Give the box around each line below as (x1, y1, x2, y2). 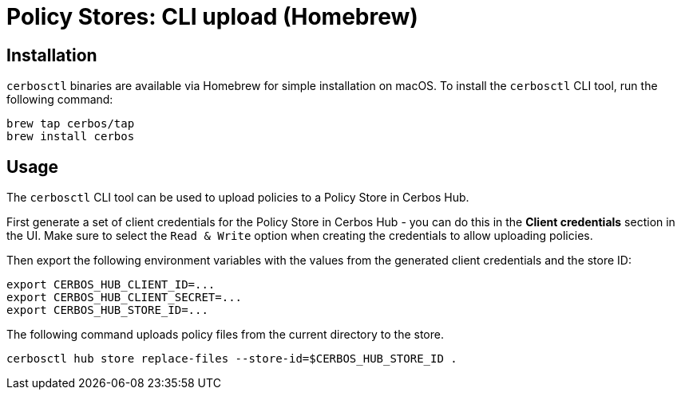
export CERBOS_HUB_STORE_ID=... (6, 304, 208, 317)
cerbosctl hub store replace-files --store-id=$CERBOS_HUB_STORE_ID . (6, 352, 457, 366)
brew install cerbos (6, 130, 135, 143)
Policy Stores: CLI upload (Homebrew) (6, 3, 418, 30)
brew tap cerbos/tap (6, 117, 135, 131)
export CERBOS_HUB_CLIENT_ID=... (6, 278, 216, 292)
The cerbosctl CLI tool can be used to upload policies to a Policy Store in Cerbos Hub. (6, 190, 469, 205)
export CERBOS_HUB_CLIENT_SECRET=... (6, 291, 243, 304)
